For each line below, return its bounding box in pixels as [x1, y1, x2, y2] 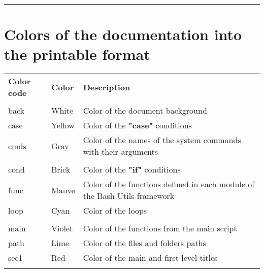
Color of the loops [83, 204, 147, 217]
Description [83, 81, 130, 93]
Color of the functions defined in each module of [83, 178, 255, 190]
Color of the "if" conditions [83, 163, 181, 176]
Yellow [51, 119, 75, 131]
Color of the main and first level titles [83, 252, 218, 264]
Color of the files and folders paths [83, 237, 206, 249]
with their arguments [83, 146, 158, 158]
